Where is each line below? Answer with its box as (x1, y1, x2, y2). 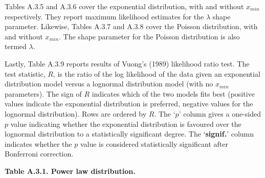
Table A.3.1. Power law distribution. (5, 165, 136, 176)
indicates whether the (5, 138, 72, 149)
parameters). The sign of (5, 88, 82, 99)
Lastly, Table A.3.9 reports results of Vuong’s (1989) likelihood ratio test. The (5, 58, 250, 69)
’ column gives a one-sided (179, 108, 261, 119)
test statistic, (5, 68, 46, 79)
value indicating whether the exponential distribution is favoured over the (10, 118, 241, 129)
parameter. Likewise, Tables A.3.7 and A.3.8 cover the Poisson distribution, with (5, 21, 258, 32)
